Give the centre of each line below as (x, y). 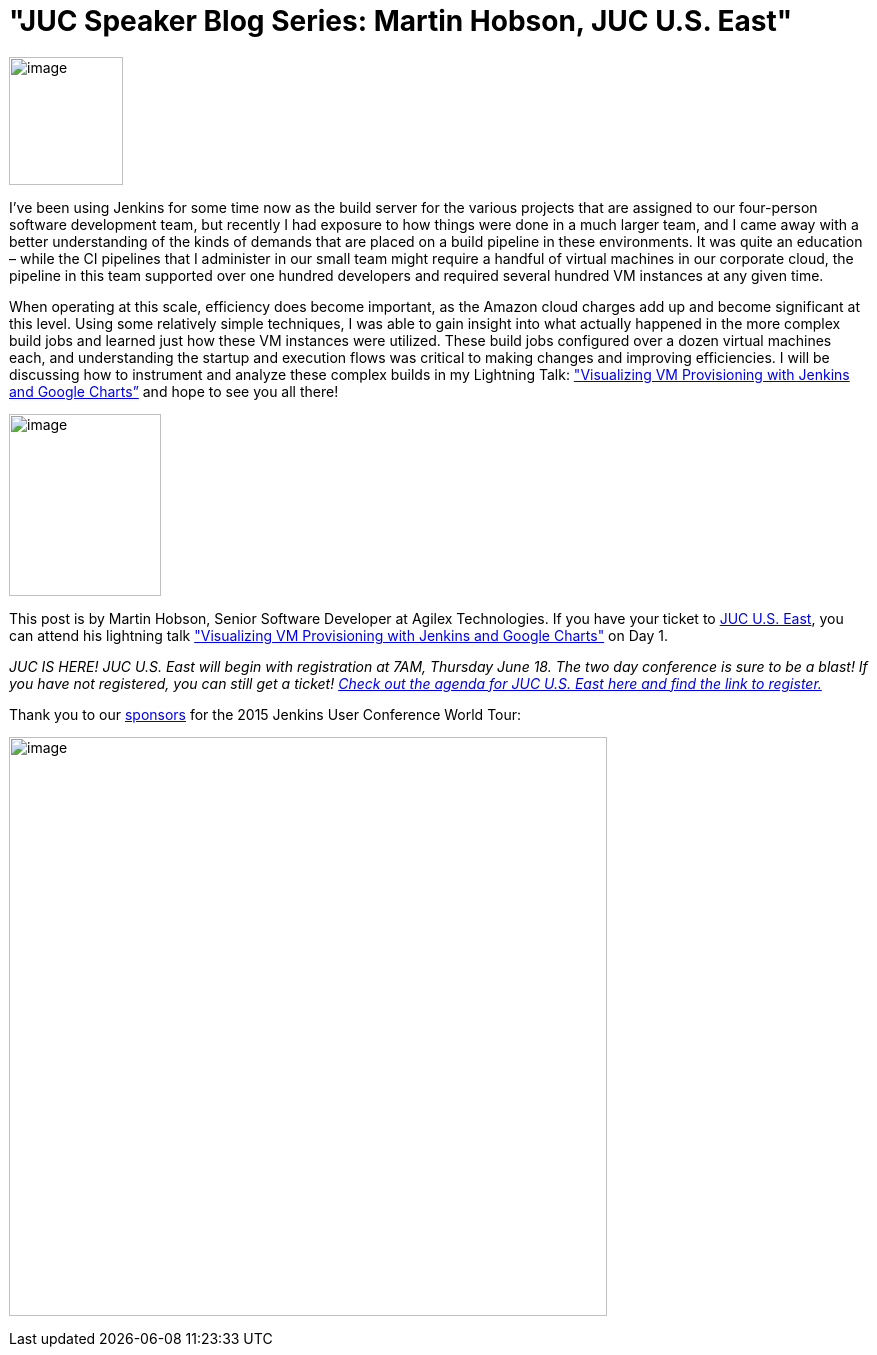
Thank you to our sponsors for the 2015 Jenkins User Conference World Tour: (265, 714)
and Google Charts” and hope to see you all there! (174, 391)
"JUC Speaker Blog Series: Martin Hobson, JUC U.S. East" (401, 21)
